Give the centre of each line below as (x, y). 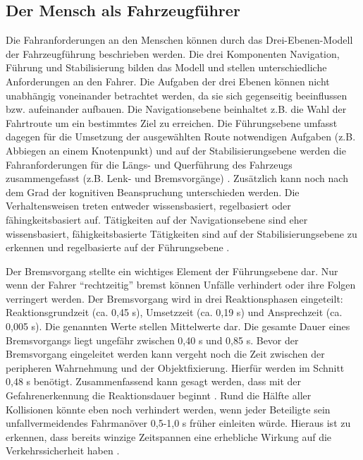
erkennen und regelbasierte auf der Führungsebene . (118, 247)
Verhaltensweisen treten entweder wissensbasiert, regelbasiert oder (148, 206)
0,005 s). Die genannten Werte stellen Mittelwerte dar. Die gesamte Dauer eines (178, 326)
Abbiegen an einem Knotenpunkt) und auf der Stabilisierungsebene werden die (176, 150)
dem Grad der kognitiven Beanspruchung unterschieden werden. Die (153, 192)
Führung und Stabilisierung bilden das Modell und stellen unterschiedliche (166, 67)
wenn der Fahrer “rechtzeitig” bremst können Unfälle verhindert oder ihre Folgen (181, 285)
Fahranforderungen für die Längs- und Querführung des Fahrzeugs (149, 164)
